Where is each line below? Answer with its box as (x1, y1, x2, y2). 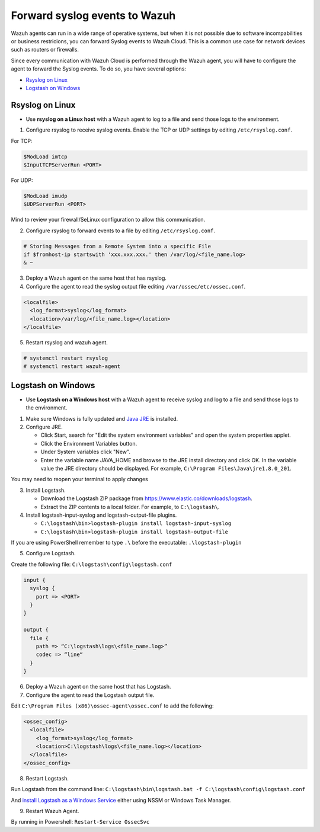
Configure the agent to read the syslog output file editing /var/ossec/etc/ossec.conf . (25, 283, 246, 290)
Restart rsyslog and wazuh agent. (25, 338, 108, 346)
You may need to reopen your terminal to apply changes (11, 476, 148, 483)
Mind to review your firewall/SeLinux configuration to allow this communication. (11, 216, 206, 223)
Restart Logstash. (25, 775, 69, 782)
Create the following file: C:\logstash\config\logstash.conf (11, 561, 172, 568)
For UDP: (11, 177, 33, 184)
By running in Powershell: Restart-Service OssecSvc (11, 818, 150, 825)
